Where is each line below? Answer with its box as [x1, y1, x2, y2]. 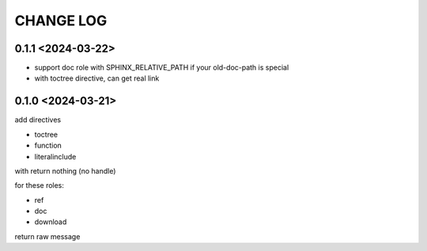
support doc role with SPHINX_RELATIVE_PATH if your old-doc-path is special [34, 63, 289, 73]
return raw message [14, 231, 81, 241]
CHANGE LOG [14, 12, 108, 29]
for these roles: [14, 181, 65, 190]
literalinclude [34, 152, 77, 161]
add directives [14, 115, 62, 125]
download [34, 217, 67, 227]
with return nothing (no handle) [14, 166, 116, 175]
